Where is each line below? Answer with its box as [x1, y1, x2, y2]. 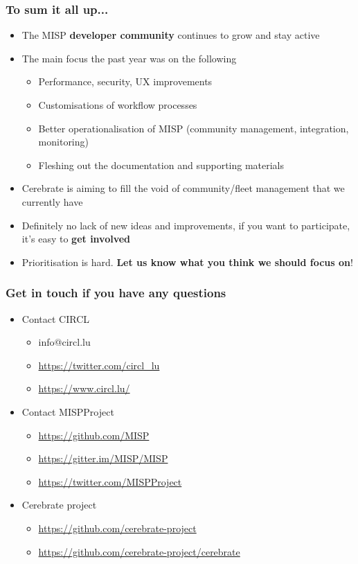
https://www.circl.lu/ [38, 381, 130, 396]
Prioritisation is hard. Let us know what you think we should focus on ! [21, 254, 353, 269]
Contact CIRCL [21, 311, 89, 326]
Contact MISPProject [21, 404, 114, 418]
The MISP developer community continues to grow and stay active [21, 28, 320, 42]
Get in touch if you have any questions [6, 284, 226, 301]
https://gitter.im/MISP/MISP [38, 451, 168, 466]
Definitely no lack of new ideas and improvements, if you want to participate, [21, 218, 350, 232]
